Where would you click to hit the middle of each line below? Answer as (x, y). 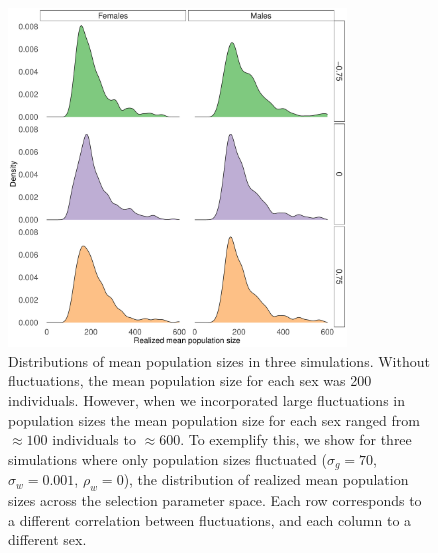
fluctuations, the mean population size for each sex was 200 (190, 380)
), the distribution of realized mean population (266, 479)
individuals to (94, 439)
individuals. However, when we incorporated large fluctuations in (207, 399)
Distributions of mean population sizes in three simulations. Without (219, 360)
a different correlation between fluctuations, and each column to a (210, 519)
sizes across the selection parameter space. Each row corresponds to (215, 500)
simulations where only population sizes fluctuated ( (167, 458)
